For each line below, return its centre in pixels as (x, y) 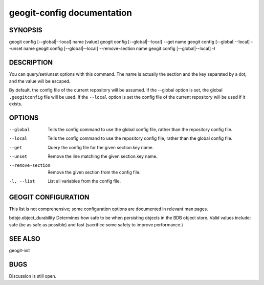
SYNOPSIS (26, 30)
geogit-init (20, 250)
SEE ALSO (25, 239)
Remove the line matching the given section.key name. (102, 156)
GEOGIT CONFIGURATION (49, 197)
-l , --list (22, 181)
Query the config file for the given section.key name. (101, 147)
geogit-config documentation (70, 13)
